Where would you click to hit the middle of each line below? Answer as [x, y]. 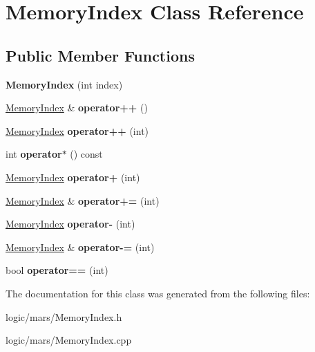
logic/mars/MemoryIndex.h [64, 316]
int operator [34, 154]
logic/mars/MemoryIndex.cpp [69, 340]
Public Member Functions [100, 55]
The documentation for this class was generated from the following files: [158, 293]
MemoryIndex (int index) [64, 84]
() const [86, 154]
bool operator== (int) [57, 270]
